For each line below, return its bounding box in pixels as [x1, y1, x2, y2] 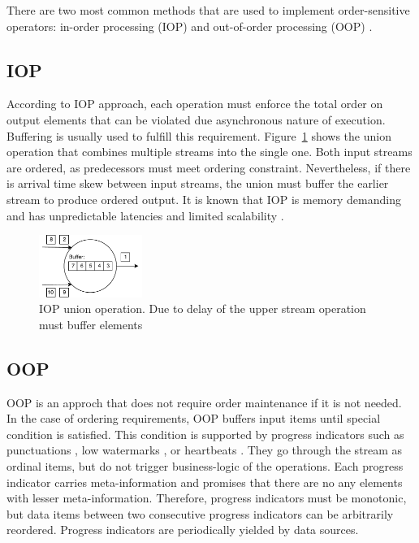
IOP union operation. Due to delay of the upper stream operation [39, 300, 366, 317]
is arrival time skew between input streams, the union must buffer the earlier [6, 175, 389, 192]
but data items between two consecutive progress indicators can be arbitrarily [6, 505, 394, 522]
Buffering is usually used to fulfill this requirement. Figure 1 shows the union [6, 127, 391, 144]
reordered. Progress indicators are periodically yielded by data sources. [6, 521, 359, 538]
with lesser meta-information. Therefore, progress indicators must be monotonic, [6, 489, 407, 506]
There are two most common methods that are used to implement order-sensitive [6, 2, 410, 18]
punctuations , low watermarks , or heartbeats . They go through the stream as [6, 441, 403, 458]
